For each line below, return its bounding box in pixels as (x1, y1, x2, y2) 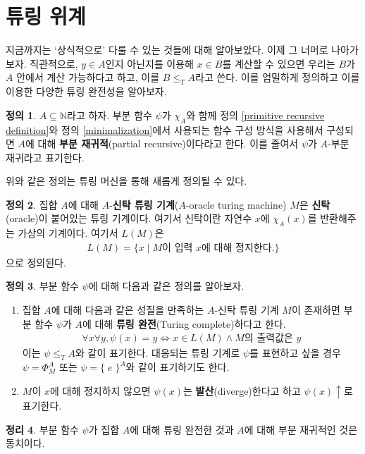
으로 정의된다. (6, 254, 66, 269)
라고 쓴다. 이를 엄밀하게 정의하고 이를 (195, 70, 360, 85)
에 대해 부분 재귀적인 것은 (244, 422, 358, 436)
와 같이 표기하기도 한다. (125, 360, 230, 374)
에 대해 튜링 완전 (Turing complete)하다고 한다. (82, 316, 286, 331)
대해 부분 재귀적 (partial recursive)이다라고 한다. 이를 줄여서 (37, 136, 299, 151)
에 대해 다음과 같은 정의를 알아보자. (88, 278, 245, 293)
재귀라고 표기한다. (6, 149, 85, 164)
